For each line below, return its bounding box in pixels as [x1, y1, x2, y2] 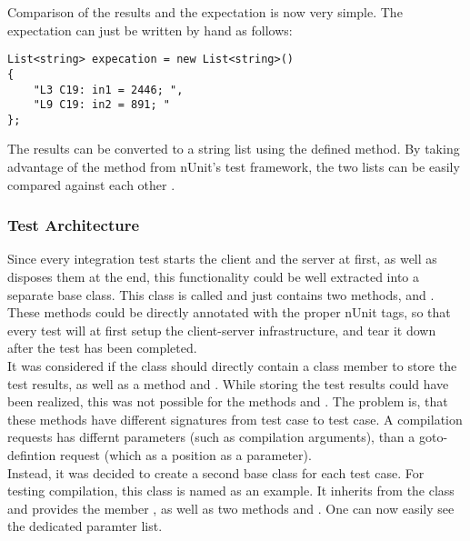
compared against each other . [7, 175, 175, 194]
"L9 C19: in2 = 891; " [33, 98, 170, 112]
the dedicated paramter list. [7, 516, 163, 536]
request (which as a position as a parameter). [59, 446, 312, 464]
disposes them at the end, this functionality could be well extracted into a [7, 267, 420, 286]
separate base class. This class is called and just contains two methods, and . [7, 285, 435, 304]
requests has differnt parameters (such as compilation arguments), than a [7, 427, 415, 446]
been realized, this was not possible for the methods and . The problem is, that [7, 392, 448, 411]
